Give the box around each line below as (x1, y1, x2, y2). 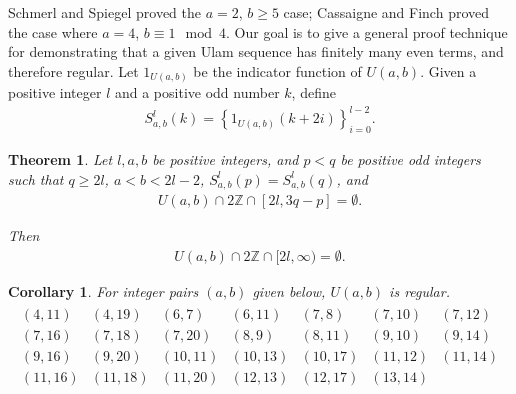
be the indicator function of (193, 60, 362, 81)
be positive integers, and (152, 149, 299, 170)
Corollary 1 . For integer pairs (8, 280, 199, 301)
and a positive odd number (114, 82, 280, 103)
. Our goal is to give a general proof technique (226, 21, 508, 42)
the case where (8, 21, 98, 42)
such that (8, 168, 64, 189)
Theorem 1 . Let (8, 149, 113, 170)
